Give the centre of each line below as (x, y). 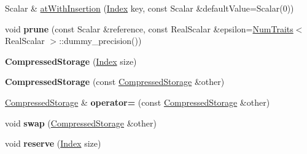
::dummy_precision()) (100, 41)
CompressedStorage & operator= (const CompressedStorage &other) (138, 102)
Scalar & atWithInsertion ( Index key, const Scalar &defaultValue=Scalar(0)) (150, 8)
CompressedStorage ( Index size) (71, 61)
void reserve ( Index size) (53, 143)
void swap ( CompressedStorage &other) (81, 123)
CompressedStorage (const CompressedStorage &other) (115, 82)
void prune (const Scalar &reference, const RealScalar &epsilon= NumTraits (149, 28)
